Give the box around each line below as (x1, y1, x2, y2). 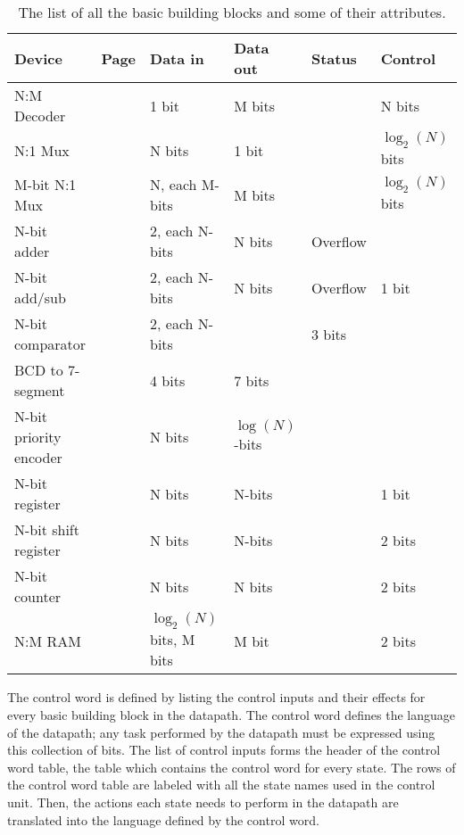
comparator (14, 334, 87, 355)
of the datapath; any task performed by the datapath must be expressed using (7, 723, 435, 741)
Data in (150, 47, 204, 69)
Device (14, 47, 62, 69)
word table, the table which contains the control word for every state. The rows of (7, 757, 456, 776)
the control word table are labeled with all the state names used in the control (7, 775, 435, 794)
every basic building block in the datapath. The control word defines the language (7, 705, 455, 723)
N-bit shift (14, 519, 79, 541)
